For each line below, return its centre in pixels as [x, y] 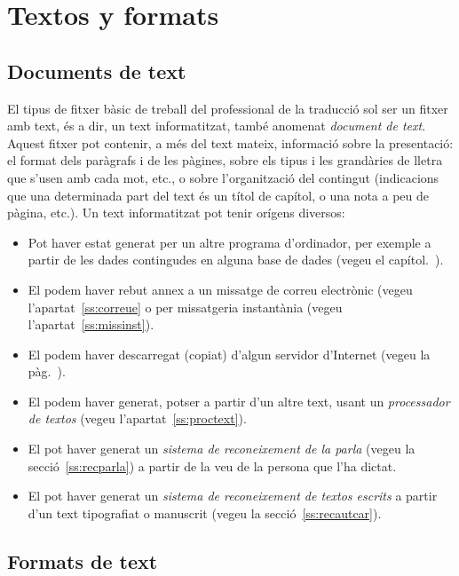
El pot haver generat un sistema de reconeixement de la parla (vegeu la [222, 449]
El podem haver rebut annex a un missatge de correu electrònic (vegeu [220, 289]
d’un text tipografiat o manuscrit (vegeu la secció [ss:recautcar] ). [205, 513]
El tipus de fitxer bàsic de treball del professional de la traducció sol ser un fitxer [228, 108]
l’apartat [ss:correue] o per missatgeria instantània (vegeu [185, 307]
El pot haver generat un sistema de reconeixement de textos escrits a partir [233, 496]
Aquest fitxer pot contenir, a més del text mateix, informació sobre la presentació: [230, 142]
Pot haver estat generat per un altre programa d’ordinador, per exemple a [229, 242]
